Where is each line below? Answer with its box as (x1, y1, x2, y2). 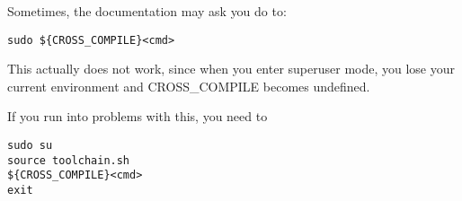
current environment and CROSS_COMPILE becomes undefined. (7, 76, 370, 95)
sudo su (7, 139, 53, 153)
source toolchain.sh (7, 153, 130, 167)
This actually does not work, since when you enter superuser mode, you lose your (7, 59, 456, 78)
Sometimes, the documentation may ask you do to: (7, 2, 287, 20)
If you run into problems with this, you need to (7, 107, 268, 126)
